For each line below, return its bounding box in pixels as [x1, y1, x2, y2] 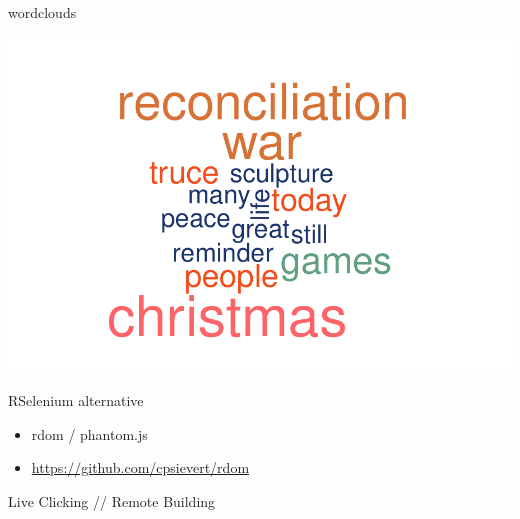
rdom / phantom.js [31, 423, 148, 444]
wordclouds [8, 2, 77, 22]
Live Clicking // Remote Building [8, 490, 216, 511]
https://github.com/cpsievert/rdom [31, 457, 250, 478]
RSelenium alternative [8, 390, 144, 411]
